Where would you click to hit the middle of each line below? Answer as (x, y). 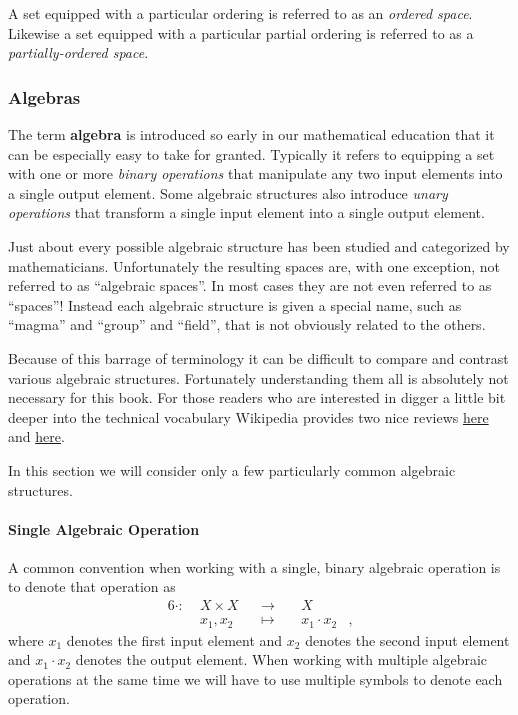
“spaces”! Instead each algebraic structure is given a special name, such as (235, 304)
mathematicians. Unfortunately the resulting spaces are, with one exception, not (254, 265)
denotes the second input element (407, 639)
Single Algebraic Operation (104, 528)
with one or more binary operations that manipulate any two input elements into (255, 173)
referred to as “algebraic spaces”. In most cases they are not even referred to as (250, 285)
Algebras (44, 96)
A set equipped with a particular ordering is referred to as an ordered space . (240, 13)
